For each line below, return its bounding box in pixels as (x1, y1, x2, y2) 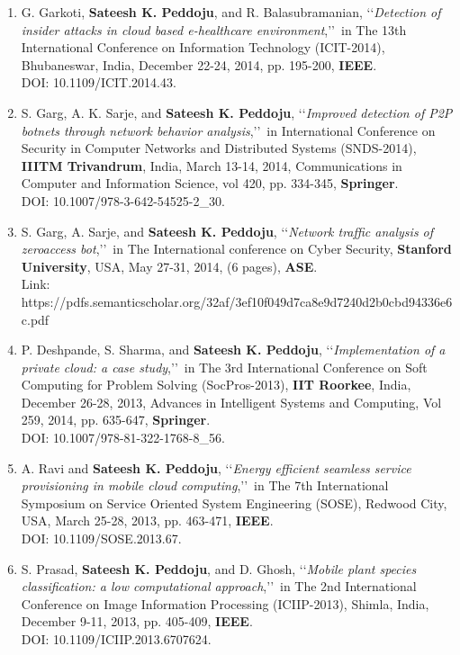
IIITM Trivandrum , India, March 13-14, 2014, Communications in (21, 156, 402, 175)
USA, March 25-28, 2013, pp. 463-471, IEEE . (21, 511, 274, 530)
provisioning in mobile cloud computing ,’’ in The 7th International (21, 476, 389, 495)
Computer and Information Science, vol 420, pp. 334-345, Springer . (21, 174, 399, 193)
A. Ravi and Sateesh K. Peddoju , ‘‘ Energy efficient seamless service (21, 458, 411, 477)
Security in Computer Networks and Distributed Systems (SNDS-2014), (21, 139, 417, 157)
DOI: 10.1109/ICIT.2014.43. (21, 73, 176, 92)
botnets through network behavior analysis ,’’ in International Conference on (21, 121, 436, 139)
